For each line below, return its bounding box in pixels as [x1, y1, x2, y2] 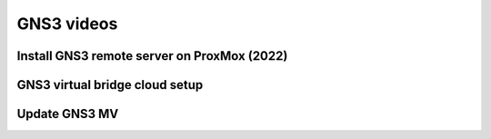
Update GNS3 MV [16, 106, 119, 122]
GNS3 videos [16, 14, 118, 34]
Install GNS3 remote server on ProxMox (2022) [16, 48, 288, 64]
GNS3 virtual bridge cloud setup [16, 77, 204, 93]
